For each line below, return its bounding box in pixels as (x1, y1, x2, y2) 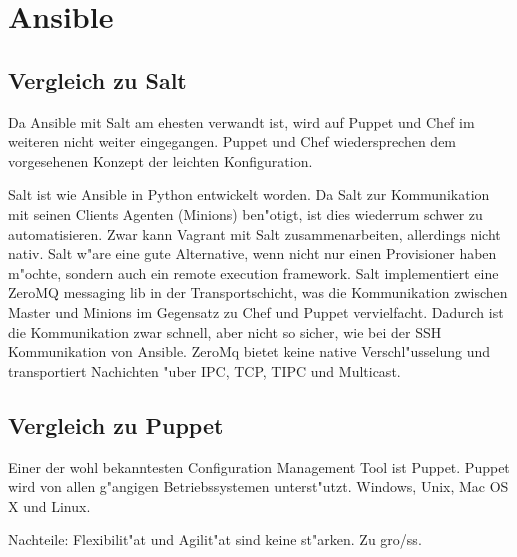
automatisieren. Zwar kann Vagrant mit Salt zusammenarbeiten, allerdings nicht (8, 223, 501, 244)
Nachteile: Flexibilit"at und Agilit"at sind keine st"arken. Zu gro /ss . (8, 529, 422, 550)
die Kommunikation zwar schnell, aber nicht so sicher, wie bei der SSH (8, 321, 442, 342)
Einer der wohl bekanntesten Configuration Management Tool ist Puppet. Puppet (8, 456, 510, 477)
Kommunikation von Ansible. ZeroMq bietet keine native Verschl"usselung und (8, 341, 491, 362)
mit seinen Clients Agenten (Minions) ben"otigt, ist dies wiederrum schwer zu (8, 203, 483, 224)
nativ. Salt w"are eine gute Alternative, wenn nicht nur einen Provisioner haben (8, 243, 497, 264)
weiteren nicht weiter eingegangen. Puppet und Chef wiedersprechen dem (8, 131, 457, 152)
